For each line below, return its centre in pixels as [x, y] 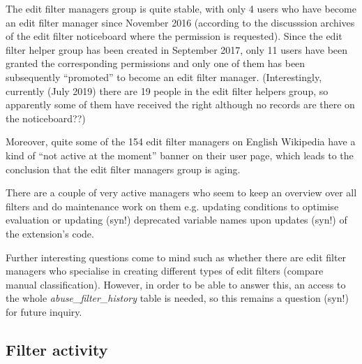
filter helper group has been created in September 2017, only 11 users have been [177, 49]
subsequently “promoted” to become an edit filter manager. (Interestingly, [164, 77]
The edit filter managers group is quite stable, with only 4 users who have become [181, 8]
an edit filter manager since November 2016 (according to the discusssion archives [180, 22]
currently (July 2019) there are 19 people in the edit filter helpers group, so [167, 90]
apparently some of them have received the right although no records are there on [180, 104]
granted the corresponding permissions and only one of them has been [156, 63]
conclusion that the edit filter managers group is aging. [123, 169]
